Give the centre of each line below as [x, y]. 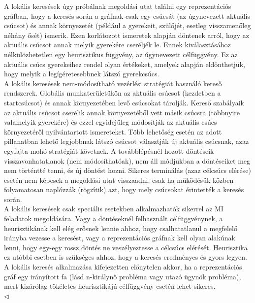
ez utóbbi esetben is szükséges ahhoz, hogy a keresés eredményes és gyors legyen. [126, 257]
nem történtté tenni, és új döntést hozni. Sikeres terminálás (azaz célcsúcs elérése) [127, 170]
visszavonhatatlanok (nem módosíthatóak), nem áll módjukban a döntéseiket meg [127, 160]
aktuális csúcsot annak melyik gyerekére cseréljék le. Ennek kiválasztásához [117, 45]
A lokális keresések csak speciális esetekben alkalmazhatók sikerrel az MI [114, 209]
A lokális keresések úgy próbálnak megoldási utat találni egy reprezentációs [118, 6]
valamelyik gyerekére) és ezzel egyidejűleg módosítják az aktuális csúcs [111, 122]
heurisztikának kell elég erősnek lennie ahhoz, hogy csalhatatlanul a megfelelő [121, 228]
